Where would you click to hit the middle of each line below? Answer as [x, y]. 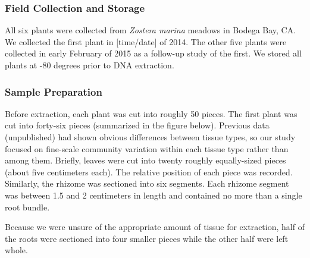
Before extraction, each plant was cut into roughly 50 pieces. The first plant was [151, 113]
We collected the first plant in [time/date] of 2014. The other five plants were [146, 41]
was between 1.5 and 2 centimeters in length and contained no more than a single [154, 195]
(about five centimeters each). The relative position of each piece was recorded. [149, 172]
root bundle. [27, 207]
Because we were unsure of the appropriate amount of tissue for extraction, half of [155, 227]
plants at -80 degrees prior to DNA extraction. [90, 65]
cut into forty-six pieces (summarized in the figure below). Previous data [137, 125]
